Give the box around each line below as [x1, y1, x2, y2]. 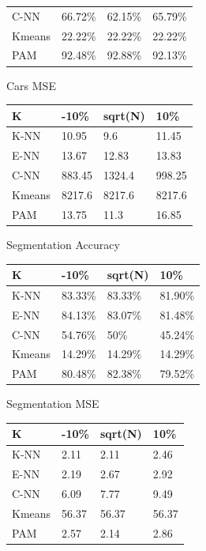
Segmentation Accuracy [6, 236, 120, 252]
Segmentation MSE [6, 395, 99, 412]
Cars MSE [6, 77, 56, 93]
